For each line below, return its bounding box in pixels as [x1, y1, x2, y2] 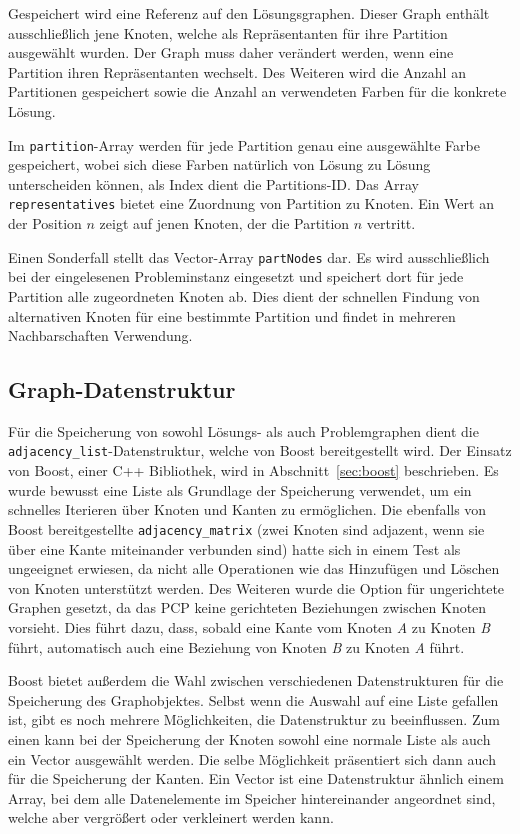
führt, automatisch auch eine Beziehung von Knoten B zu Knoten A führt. [8, 636, 465, 657]
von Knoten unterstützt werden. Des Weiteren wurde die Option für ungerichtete [8, 577, 505, 598]
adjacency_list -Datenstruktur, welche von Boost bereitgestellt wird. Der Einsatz [8, 440, 512, 461]
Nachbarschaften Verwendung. [8, 325, 193, 346]
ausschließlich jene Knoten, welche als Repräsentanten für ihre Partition [8, 22, 448, 43]
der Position [8, 213, 82, 234]
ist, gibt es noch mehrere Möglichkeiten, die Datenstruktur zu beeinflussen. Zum [8, 709, 500, 730]
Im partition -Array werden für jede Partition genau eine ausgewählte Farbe [8, 134, 480, 155]
